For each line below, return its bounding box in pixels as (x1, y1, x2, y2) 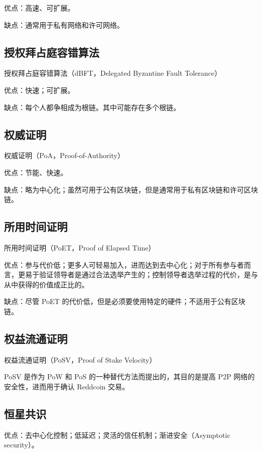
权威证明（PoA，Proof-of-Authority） (4, 150, 124, 161)
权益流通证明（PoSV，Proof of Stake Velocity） (4, 354, 157, 365)
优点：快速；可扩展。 (4, 84, 75, 95)
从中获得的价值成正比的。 (4, 279, 89, 289)
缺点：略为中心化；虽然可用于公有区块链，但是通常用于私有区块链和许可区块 (4, 184, 258, 194)
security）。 (4, 439, 39, 450)
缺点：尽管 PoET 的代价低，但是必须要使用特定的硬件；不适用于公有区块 (4, 296, 246, 307)
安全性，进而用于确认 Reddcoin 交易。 (4, 381, 129, 391)
